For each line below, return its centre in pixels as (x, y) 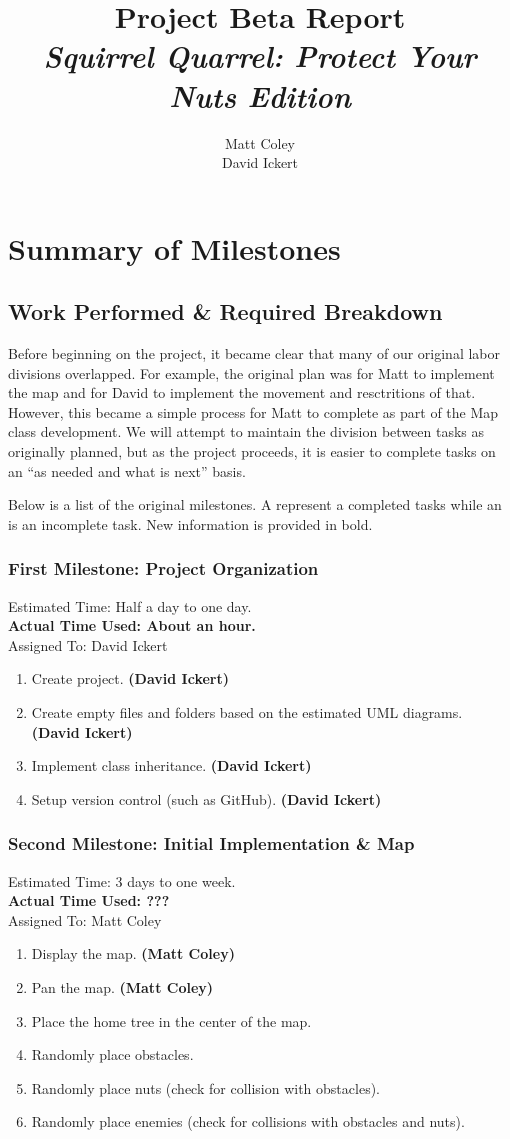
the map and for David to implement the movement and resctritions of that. (242, 392)
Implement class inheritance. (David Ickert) (171, 765)
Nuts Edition (260, 95)
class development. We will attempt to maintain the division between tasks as (246, 431)
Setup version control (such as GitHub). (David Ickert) (206, 798)
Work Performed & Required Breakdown (225, 311)
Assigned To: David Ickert (88, 644)
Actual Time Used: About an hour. (132, 625)
